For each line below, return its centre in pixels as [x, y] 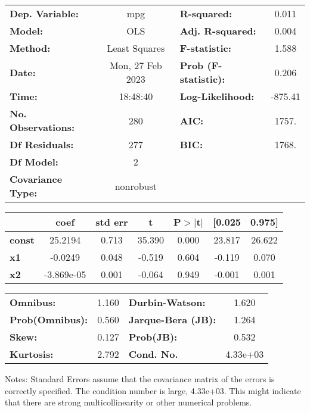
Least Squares [136, 48]
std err [112, 222]
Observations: [42, 127]
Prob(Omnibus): [49, 319]
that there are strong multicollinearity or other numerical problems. [128, 402]
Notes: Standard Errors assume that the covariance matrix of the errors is [140, 379]
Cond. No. [153, 354]
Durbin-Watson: [167, 302]
